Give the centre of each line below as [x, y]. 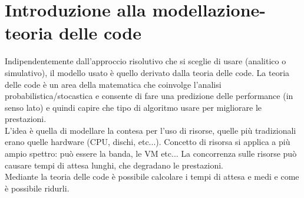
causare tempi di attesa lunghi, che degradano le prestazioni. [114, 165]
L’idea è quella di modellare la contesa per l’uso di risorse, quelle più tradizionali [151, 130]
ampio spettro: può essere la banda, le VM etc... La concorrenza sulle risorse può [151, 154]
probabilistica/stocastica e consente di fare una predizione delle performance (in [149, 96]
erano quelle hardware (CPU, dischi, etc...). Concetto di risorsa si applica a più [148, 142]
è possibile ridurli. [37, 188]
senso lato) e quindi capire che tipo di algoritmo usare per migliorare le [133, 107]
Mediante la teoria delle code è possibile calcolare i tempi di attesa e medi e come [152, 176]
